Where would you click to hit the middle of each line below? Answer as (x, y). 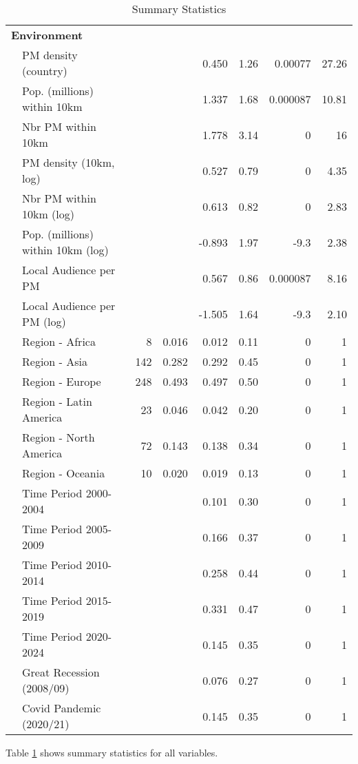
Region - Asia (55, 361)
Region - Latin (57, 401)
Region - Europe (62, 381)
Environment (47, 35)
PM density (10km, (69, 162)
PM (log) (44, 321)
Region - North (59, 437)
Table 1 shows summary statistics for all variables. (112, 752)
